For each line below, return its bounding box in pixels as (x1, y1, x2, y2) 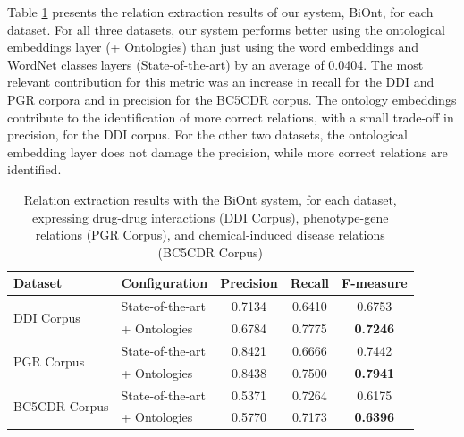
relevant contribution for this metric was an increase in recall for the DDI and (7, 72, 434, 91)
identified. (7, 160, 62, 179)
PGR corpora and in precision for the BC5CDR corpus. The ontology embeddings (7, 89, 457, 108)
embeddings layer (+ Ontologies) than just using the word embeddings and (7, 38, 419, 56)
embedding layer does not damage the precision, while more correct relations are (7, 142, 448, 161)
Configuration (121, 273, 208, 292)
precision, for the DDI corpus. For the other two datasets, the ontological (7, 125, 408, 144)
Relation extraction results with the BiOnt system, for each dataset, (23, 189, 397, 208)
